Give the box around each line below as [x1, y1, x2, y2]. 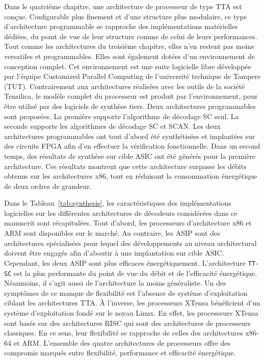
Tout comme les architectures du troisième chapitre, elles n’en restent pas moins [4, 41, 254, 51]
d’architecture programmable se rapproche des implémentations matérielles [4, 21, 238, 32]
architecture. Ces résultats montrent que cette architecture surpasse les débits [4, 160, 247, 171]
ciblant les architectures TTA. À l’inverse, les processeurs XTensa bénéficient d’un [4, 297, 260, 308]
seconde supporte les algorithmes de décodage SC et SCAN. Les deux [4, 121, 221, 131]
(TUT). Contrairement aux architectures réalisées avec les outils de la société [4, 80, 245, 91]
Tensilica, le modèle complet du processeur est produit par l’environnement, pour [4, 91, 258, 101]
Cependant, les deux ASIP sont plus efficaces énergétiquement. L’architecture [4, 257, 246, 268]
